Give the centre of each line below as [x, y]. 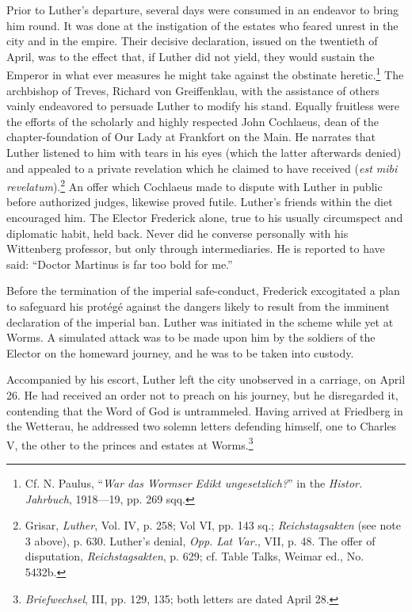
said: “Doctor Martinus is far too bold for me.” [120, 264]
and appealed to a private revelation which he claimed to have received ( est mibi [202, 168]
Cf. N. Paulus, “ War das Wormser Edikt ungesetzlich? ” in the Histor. [194, 483]
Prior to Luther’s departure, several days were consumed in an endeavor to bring [202, 10]
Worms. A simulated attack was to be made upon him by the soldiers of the [191, 337]
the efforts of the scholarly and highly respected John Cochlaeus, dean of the [193, 121]
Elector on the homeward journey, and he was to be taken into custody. [180, 352]
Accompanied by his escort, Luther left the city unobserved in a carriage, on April [206, 379]
